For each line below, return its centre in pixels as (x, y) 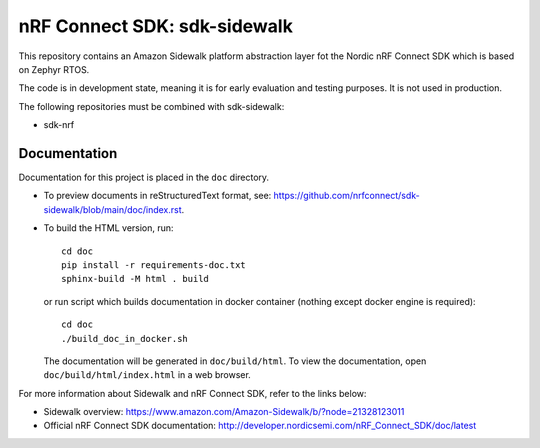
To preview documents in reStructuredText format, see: (157, 196)
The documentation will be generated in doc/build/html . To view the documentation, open (235, 361)
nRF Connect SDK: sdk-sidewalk (156, 26)
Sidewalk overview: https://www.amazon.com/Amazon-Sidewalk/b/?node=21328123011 (224, 412)
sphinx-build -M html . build (135, 279)
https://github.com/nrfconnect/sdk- (346, 196)
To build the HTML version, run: (108, 228)
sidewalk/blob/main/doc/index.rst (112, 209)
